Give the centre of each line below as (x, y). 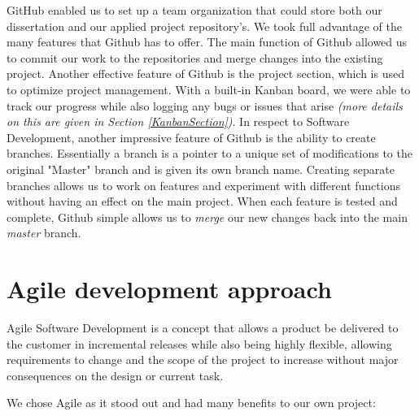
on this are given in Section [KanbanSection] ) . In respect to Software (178, 121)
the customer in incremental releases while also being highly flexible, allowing (199, 343)
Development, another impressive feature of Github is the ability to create (191, 137)
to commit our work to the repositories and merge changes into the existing (195, 57)
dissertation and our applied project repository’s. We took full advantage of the (204, 26)
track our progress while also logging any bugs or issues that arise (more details (205, 105)
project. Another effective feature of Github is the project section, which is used (205, 74)
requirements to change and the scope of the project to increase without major (203, 360)
